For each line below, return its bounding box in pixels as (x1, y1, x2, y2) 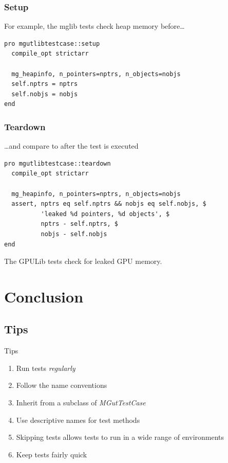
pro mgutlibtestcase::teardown (4, 159, 111, 167)
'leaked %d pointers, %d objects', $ (41, 210, 170, 218)
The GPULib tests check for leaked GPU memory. (4, 256, 162, 266)
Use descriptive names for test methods (16, 414, 140, 425)
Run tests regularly (16, 362, 75, 373)
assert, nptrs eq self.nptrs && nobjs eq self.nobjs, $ (11, 200, 206, 208)
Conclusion (4, 286, 84, 307)
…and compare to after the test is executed (4, 140, 139, 151)
